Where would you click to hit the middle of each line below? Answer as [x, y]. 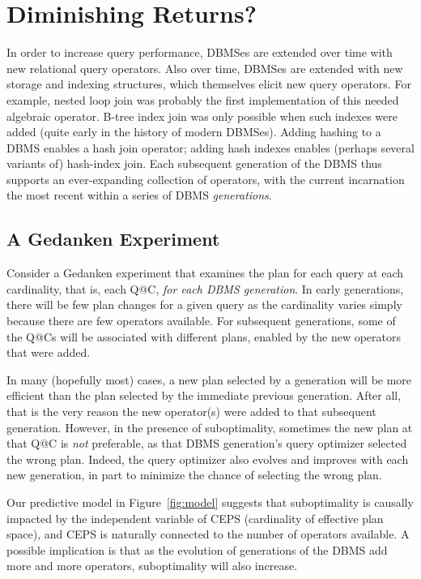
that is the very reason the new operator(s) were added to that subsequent [191, 412]
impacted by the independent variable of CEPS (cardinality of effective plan [195, 518]
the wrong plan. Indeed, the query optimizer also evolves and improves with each [208, 459]
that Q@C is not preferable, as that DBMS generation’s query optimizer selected [207, 443]
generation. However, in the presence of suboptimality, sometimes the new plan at [210, 427]
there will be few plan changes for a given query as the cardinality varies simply [204, 305]
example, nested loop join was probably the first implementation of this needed [203, 99]
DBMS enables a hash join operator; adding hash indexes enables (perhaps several [210, 147]
